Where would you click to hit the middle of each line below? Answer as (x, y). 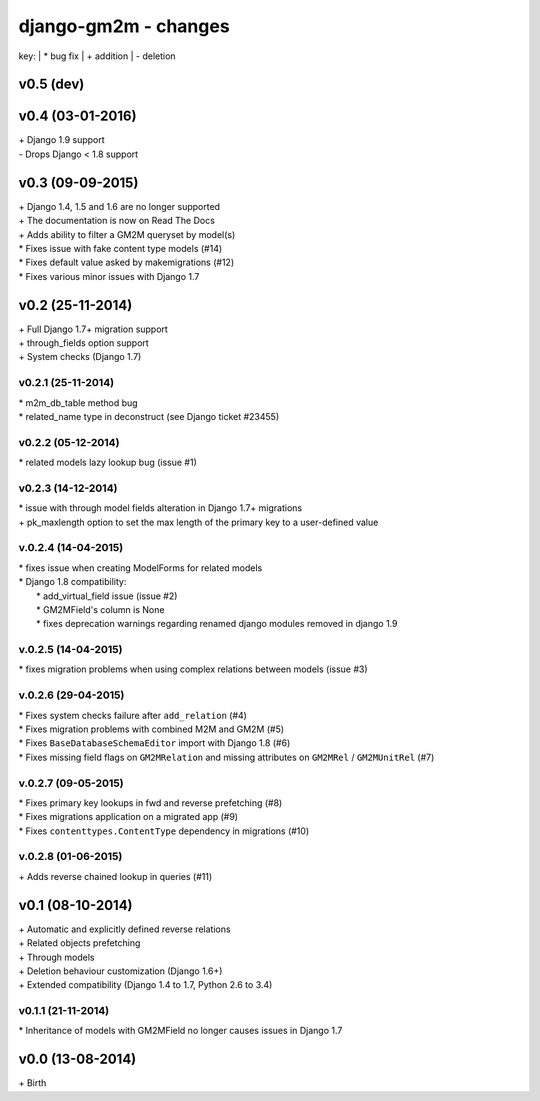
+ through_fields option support (83, 343)
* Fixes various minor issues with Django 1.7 (109, 276)
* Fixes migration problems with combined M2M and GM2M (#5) (151, 729)
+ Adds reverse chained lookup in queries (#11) (115, 876)
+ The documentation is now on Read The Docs (116, 221)
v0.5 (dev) (51, 84)
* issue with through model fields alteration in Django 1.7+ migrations (160, 508)
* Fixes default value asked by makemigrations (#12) (126, 262)
